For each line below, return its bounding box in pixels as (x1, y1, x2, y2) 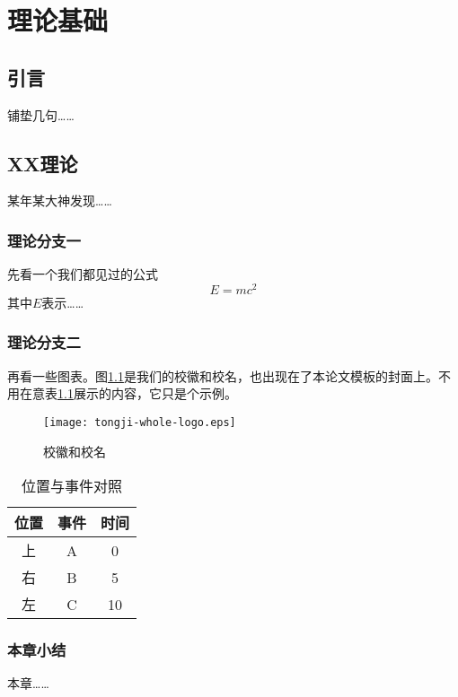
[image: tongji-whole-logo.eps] (43, 415, 236, 429)
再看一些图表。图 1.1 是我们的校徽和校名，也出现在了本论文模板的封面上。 (7, 366, 438, 385)
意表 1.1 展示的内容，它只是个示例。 (31, 384, 237, 403)
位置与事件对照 (22, 475, 123, 497)
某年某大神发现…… (7, 191, 112, 210)
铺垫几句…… (7, 105, 75, 124)
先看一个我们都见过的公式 (7, 265, 158, 283)
